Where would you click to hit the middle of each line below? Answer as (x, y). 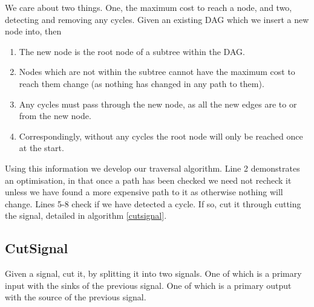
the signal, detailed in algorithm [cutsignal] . (86, 215)
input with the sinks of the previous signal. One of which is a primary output (148, 285)
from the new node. (55, 116)
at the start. (41, 148)
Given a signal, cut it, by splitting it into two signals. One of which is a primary (153, 273)
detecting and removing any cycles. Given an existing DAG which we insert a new (157, 19)
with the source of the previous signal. (76, 297)
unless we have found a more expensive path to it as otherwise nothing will (144, 192)
